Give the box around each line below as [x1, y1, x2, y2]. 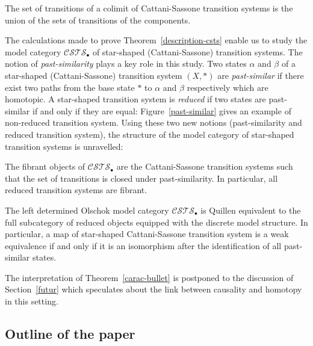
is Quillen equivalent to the [200, 203, 301, 216]
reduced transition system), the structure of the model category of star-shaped [5, 128, 294, 140]
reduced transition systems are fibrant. [5, 184, 147, 196]
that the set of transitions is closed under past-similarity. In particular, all [5, 171, 278, 184]
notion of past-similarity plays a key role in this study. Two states [5, 57, 247, 70]
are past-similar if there [217, 69, 304, 81]
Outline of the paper [5, 324, 135, 343]
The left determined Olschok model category [5, 203, 169, 216]
